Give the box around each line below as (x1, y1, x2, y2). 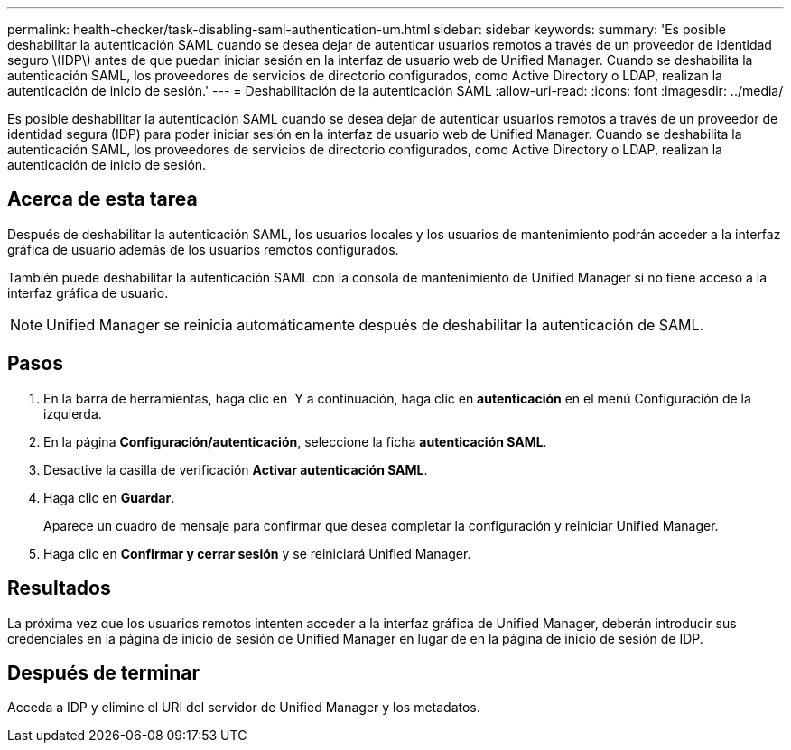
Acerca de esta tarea (7, 188, 198, 211)
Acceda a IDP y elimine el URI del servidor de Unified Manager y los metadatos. (7, 699, 480, 716)
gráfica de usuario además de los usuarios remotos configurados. (7, 241, 399, 257)
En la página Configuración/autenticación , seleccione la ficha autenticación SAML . (43, 433, 547, 449)
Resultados (7, 577, 111, 600)
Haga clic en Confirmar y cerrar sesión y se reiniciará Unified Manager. (43, 545, 471, 561)
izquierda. (43, 405, 102, 421)
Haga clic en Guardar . (43, 489, 175, 505)
